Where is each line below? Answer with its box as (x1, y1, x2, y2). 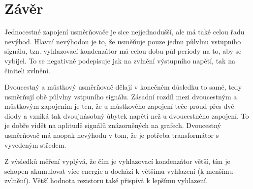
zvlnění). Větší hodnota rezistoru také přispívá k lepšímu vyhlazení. (4, 175, 208, 186)
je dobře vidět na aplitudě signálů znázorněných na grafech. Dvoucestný (4, 120, 221, 130)
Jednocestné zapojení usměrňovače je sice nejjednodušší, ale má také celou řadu (4, 27, 245, 37)
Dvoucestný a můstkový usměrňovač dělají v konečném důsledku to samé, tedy (4, 82, 242, 92)
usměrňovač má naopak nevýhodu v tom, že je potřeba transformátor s (4, 130, 219, 140)
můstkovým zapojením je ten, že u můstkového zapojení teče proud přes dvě (4, 101, 234, 111)
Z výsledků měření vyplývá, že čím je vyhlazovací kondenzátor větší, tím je (4, 156, 230, 166)
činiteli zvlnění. (4, 65, 50, 75)
